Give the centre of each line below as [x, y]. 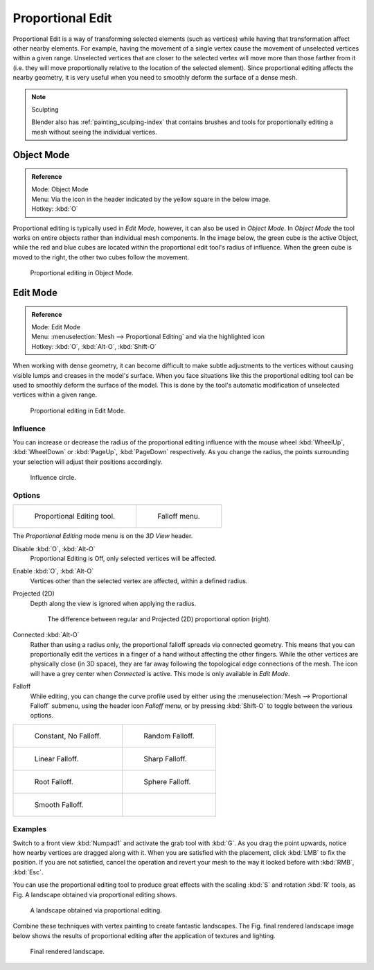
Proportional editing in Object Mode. [82, 273]
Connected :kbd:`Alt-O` [46, 635]
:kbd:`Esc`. [28, 872]
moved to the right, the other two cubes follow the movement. [101, 257]
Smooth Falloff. [59, 804]
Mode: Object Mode [60, 189]
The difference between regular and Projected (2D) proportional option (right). [159, 619]
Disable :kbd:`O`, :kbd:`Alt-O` [54, 548]
